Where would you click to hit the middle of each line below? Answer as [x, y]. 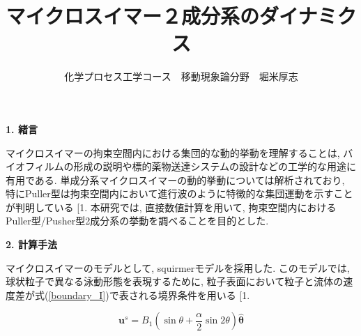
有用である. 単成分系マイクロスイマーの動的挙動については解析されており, [175, 180]
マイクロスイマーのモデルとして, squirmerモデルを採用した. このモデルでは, [178, 267]
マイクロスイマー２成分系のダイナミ [171, 16]
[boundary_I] [77, 295]
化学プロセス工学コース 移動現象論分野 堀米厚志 [181, 76]
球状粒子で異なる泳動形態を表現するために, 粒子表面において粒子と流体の [175, 281]
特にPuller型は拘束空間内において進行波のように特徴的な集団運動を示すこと [179, 193]
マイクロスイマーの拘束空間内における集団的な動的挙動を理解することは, [173, 152]
